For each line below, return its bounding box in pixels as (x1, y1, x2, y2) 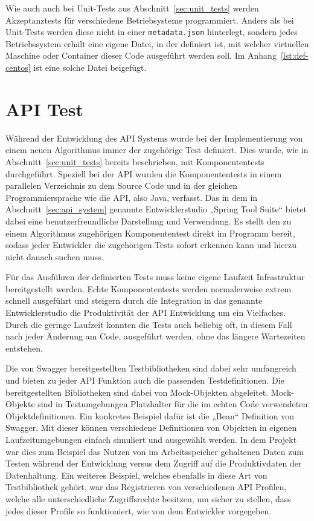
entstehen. (5, 341, 43, 354)
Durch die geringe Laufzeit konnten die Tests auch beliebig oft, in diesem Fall (5, 318, 292, 330)
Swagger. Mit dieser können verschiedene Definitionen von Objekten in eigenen (5, 421, 297, 434)
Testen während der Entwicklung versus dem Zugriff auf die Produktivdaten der (5, 457, 302, 470)
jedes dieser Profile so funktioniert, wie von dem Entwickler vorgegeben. (5, 504, 272, 517)
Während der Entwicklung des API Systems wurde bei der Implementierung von (5, 131, 303, 144)
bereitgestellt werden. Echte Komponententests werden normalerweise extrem (5, 282, 292, 295)
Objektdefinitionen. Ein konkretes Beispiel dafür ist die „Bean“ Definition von (5, 409, 294, 422)
